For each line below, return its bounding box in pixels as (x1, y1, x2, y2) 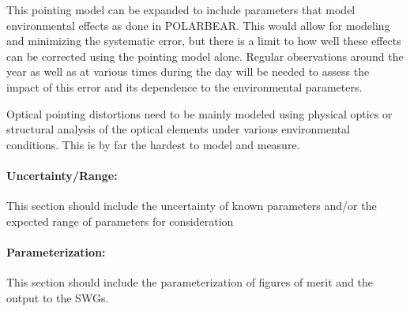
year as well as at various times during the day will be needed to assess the (6, 63, 370, 80)
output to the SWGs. (6, 289, 109, 305)
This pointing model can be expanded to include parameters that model (6, 2, 355, 17)
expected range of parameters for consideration (6, 212, 234, 229)
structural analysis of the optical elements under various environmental (6, 121, 350, 137)
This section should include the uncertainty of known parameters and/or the (6, 197, 377, 214)
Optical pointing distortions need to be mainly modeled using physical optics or (6, 105, 393, 122)
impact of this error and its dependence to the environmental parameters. (6, 78, 363, 95)
